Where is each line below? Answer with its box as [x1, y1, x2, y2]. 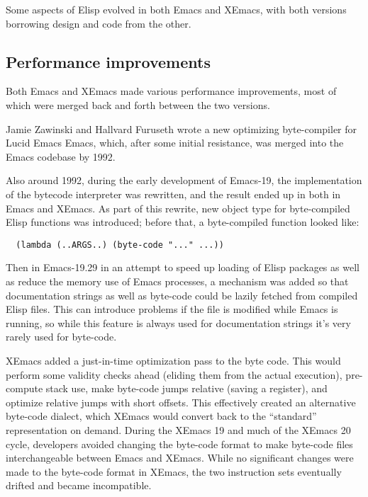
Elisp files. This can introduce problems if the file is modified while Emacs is [6, 302, 338, 316]
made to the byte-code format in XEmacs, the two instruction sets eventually [6, 464, 342, 479]
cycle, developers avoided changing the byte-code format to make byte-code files [6, 436, 353, 451]
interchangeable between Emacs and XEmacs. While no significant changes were [6, 450, 354, 465]
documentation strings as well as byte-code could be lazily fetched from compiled [6, 287, 358, 302]
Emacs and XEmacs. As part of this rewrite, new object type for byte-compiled [6, 200, 350, 215]
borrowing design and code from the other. [6, 16, 191, 30]
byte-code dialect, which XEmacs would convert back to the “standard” [6, 409, 317, 423]
